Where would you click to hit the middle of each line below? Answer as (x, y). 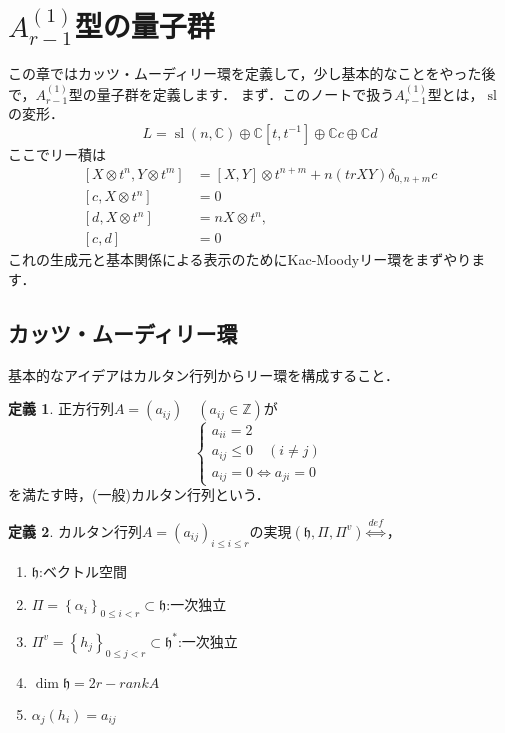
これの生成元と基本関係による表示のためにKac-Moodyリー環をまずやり (240, 259)
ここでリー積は (57, 153)
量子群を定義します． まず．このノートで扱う (245, 93)
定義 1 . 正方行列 (61, 408)
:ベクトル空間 (83, 570)
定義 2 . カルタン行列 (75, 530)
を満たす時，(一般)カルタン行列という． (139, 494)
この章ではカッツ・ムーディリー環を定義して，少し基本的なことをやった (245, 73)
